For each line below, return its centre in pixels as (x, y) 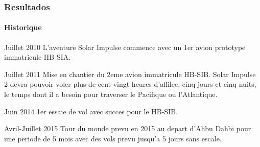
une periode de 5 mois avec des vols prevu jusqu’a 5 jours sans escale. (113, 138)
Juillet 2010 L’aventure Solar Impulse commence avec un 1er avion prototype (125, 47)
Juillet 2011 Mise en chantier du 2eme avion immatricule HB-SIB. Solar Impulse (130, 74)
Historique (23, 27)
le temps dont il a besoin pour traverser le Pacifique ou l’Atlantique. (111, 94)
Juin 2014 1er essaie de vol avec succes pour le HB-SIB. (91, 111)
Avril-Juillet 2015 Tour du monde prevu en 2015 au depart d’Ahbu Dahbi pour (128, 128)
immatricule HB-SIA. (38, 57)
